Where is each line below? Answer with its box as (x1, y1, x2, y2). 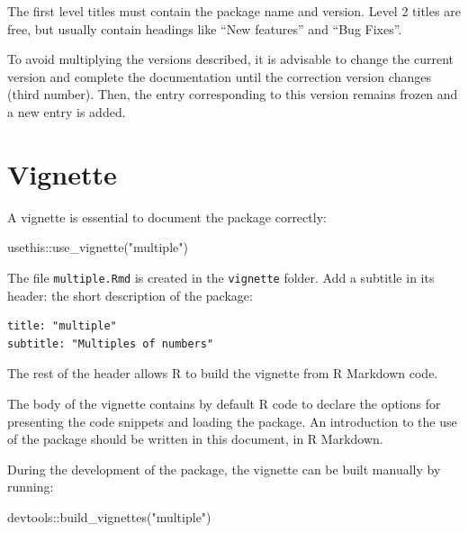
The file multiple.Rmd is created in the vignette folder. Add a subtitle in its (7, 267, 435, 286)
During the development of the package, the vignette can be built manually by (7, 459, 441, 478)
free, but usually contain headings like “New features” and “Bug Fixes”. (7, 19, 402, 38)
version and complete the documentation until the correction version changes (7, 67, 431, 86)
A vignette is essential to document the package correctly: (7, 207, 327, 226)
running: (7, 477, 54, 496)
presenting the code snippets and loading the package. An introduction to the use (7, 411, 457, 430)
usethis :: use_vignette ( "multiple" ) (7, 238, 188, 257)
